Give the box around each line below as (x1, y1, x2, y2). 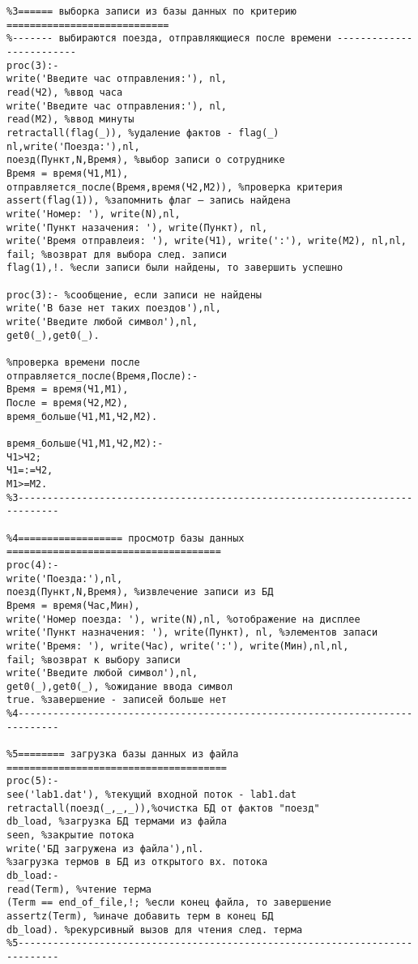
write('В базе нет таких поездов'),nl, (6, 302, 221, 315)
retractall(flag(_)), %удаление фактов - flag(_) (6, 126, 279, 139)
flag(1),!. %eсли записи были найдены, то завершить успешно (6, 262, 343, 274)
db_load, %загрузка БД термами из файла (6, 816, 228, 828)
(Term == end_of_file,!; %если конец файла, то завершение (6, 897, 331, 909)
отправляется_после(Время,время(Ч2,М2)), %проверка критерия (6, 181, 343, 193)
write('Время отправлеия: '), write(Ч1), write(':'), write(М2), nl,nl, (6, 235, 407, 247)
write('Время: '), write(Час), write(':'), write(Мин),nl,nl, (6, 640, 349, 652)
